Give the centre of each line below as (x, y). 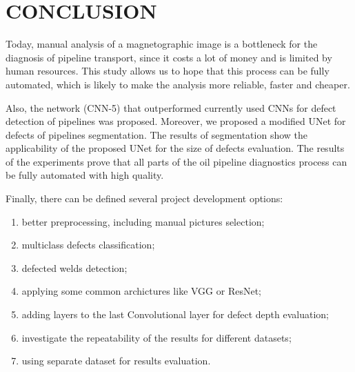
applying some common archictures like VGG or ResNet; (141, 291)
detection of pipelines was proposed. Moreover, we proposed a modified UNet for (176, 121)
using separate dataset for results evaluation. (116, 361)
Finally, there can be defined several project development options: (144, 198)
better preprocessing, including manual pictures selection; (143, 221)
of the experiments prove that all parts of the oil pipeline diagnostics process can (176, 161)
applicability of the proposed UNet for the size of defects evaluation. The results (175, 148)
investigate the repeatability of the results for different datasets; (156, 337)
